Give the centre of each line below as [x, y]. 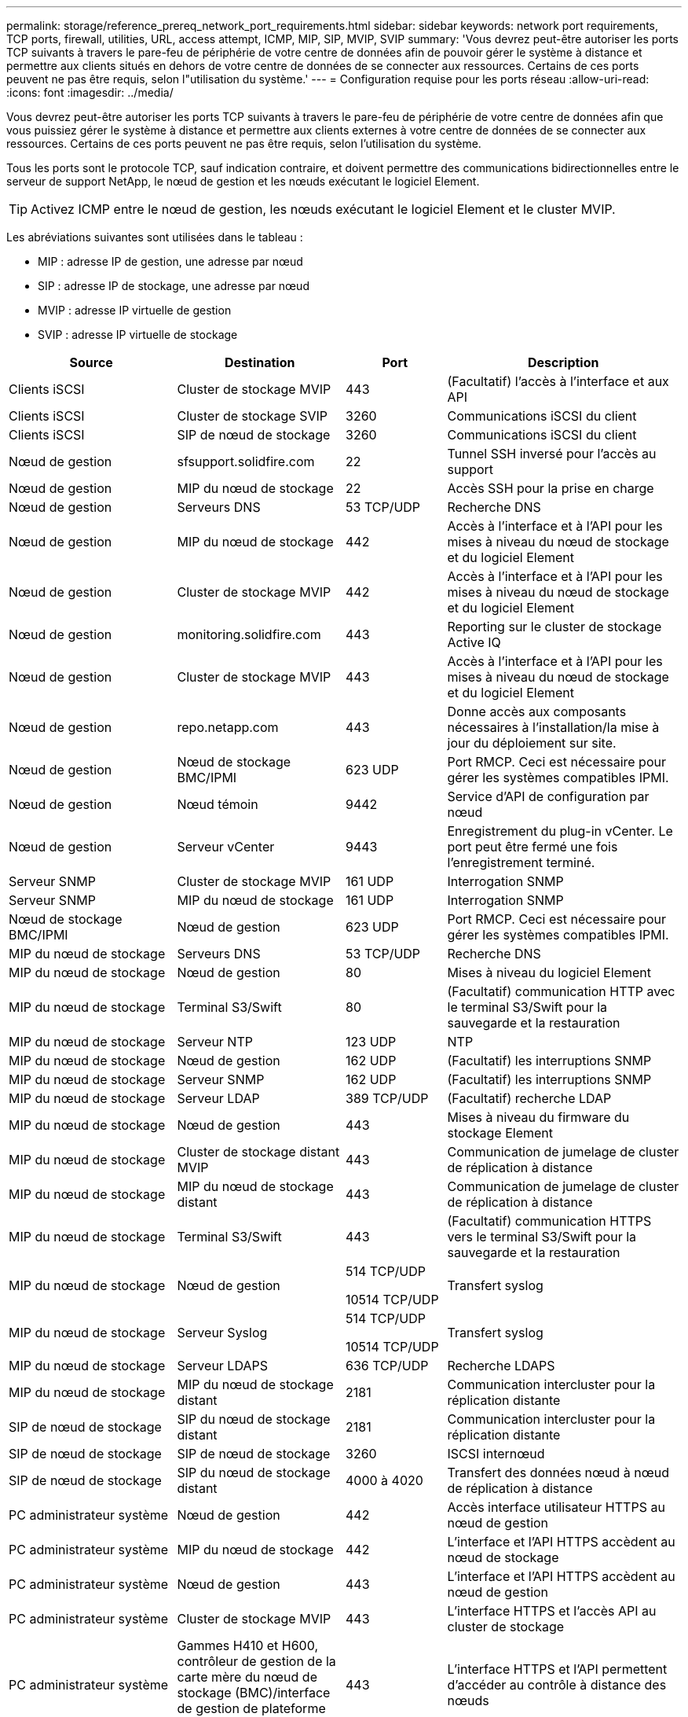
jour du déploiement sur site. [532, 743]
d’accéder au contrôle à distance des [557, 1685]
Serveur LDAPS [222, 1366]
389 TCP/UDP [387, 1098]
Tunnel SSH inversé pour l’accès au [552, 454]
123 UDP [371, 1042]
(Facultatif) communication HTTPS [549, 1221]
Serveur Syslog [222, 1333]
